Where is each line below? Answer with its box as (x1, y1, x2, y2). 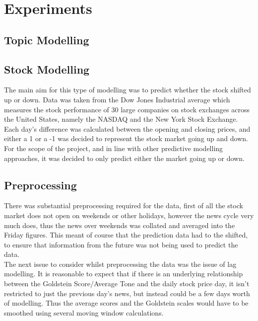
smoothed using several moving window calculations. (4, 307, 164, 318)
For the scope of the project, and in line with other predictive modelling (4, 143, 223, 153)
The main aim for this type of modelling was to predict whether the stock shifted (4, 84, 251, 95)
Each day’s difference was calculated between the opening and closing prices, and (4, 123, 251, 134)
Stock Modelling (4, 61, 90, 77)
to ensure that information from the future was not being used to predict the (4, 239, 238, 249)
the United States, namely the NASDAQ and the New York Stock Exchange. (4, 114, 238, 124)
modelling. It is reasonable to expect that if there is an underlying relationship (4, 268, 243, 279)
